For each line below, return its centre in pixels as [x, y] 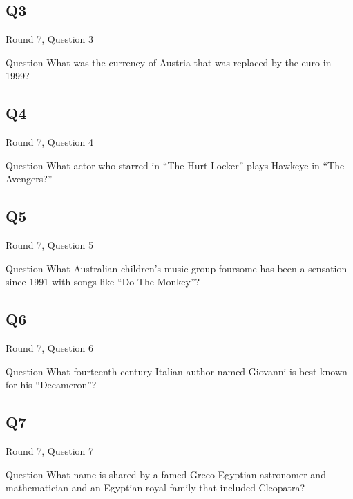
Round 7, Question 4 [50, 142]
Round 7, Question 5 [50, 245]
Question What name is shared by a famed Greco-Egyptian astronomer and [166, 474]
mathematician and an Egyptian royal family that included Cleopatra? [155, 488]
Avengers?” [29, 179]
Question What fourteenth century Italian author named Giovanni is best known [176, 371]
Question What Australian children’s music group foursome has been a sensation [176, 268]
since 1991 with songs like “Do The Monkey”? [103, 282]
